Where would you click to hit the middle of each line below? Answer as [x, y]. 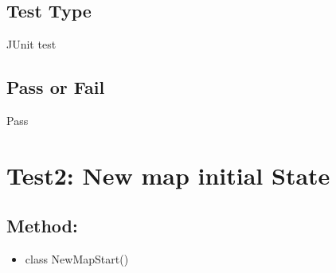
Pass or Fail [56, 87]
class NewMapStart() [77, 259]
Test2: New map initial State [168, 175]
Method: [42, 226]
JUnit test [31, 44]
